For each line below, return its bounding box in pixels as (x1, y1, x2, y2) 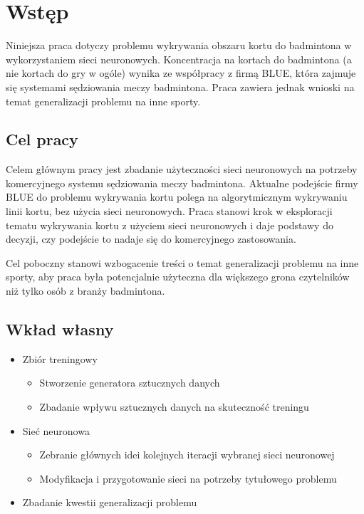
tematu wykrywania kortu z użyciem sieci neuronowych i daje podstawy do (6, 217, 333, 232)
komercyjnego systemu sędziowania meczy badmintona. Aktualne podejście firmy (6, 175, 358, 190)
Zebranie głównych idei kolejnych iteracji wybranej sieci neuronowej (39, 447, 335, 462)
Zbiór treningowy (22, 351, 98, 366)
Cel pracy (6, 128, 78, 150)
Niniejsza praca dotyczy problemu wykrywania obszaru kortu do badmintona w (6, 38, 352, 53)
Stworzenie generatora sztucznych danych (39, 375, 220, 390)
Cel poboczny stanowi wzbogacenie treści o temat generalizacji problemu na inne (6, 255, 359, 270)
